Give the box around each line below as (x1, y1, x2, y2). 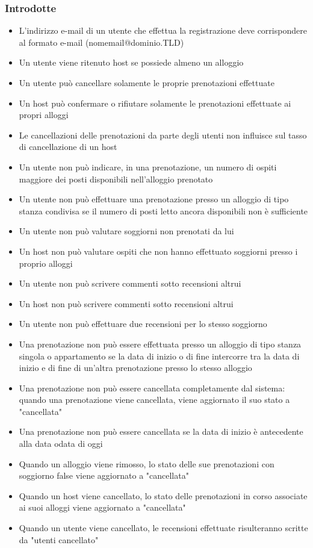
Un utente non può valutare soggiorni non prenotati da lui (19, 225, 234, 237)
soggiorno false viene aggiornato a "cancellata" (19, 469, 189, 482)
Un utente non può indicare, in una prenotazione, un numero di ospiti (19, 160, 277, 173)
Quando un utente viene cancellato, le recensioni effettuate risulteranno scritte (19, 522, 308, 534)
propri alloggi (19, 108, 69, 121)
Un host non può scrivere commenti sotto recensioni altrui (19, 297, 234, 310)
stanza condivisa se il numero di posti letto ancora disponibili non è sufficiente (19, 204, 308, 217)
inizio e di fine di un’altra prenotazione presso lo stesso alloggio (19, 361, 252, 374)
